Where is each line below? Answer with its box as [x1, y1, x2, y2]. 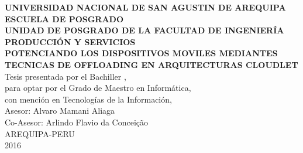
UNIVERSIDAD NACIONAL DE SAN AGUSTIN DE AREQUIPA [5, 1, 286, 13]
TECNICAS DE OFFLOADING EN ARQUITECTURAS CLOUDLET [5, 58, 298, 70]
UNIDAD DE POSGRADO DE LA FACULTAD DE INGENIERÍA [5, 24, 284, 36]
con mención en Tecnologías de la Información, [5, 93, 172, 105]
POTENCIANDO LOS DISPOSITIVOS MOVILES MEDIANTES [5, 47, 278, 59]
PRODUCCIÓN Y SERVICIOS [5, 35, 136, 47]
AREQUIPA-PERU [5, 127, 75, 140]
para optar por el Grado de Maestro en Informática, [5, 81, 191, 94]
